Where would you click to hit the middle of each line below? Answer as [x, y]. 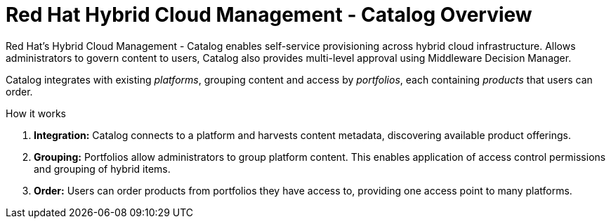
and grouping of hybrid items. [102, 169]
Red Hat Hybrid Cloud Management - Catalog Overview [269, 15]
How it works [36, 113]
